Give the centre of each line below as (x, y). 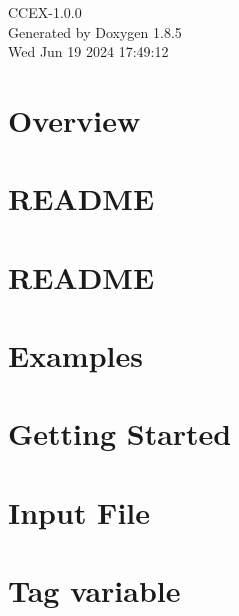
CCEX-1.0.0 (45, 12)
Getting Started (120, 433)
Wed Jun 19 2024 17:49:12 (88, 51)
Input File (79, 511)
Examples (75, 355)
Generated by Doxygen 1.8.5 (95, 31)
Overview (74, 119)
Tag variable (94, 590)
